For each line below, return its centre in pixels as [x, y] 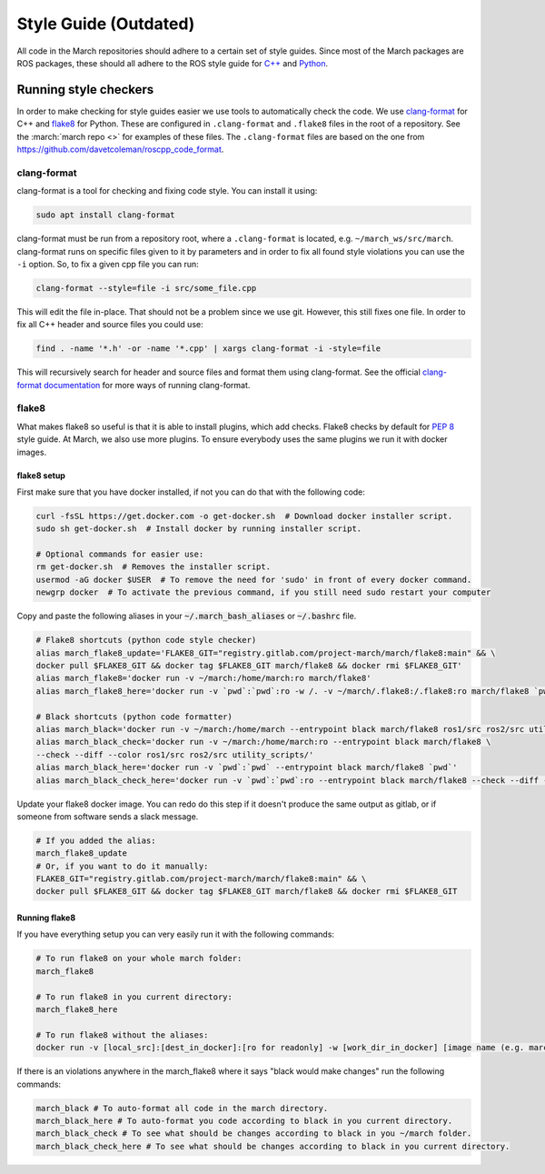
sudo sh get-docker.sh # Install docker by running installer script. [199, 529]
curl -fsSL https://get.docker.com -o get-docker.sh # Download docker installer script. [244, 516]
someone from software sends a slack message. [108, 816]
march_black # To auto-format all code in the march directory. [182, 1108]
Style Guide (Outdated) [106, 24]
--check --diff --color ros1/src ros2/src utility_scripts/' [175, 754]
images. [32, 452]
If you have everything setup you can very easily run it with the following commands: [176, 934]
